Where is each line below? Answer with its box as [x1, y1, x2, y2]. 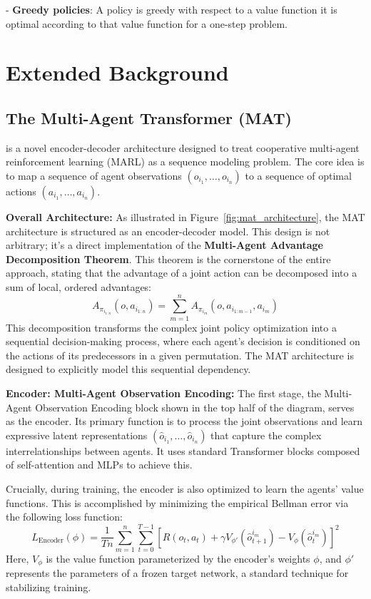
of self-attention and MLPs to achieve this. [6, 457, 193, 472]
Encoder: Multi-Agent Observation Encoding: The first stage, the [6, 386, 321, 401]
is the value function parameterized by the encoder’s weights [46, 551, 310, 565]
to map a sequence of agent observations [6, 168, 182, 183]
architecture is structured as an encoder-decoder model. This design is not [6, 223, 330, 238]
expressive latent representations [6, 427, 148, 442]
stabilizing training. [6, 579, 91, 594]
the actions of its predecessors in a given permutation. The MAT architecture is [6, 347, 354, 362]
